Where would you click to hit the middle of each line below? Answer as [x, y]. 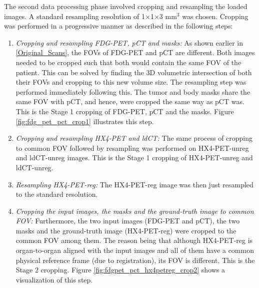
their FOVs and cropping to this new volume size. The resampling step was [131, 82]
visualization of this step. [54, 279]
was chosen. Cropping [215, 16]
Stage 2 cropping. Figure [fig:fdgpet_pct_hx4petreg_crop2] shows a [120, 270]
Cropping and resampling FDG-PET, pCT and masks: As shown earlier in [129, 42]
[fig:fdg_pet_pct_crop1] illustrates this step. [85, 121]
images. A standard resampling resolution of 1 [74, 16]
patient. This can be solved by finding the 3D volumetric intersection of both [134, 72]
